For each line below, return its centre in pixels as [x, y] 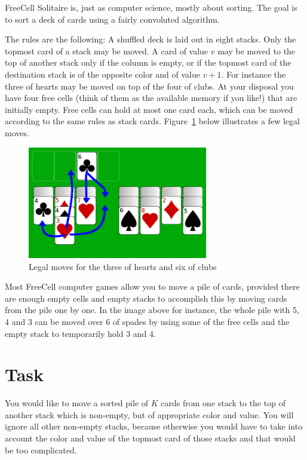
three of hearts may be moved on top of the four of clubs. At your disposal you [149, 86]
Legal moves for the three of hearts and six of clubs [123, 266]
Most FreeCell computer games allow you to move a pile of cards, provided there [152, 286]
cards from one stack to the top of [223, 403]
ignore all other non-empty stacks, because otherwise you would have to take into [154, 426]
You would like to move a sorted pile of [77, 403]
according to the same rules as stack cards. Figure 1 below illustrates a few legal [152, 121]
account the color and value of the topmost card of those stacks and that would [150, 438]
